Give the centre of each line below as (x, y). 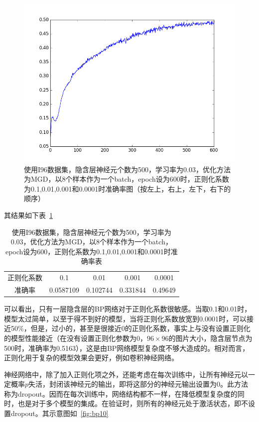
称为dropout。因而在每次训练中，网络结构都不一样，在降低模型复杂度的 (121, 393)
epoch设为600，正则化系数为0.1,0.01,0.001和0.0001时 (88, 251)
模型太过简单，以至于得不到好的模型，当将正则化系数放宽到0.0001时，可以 (125, 318)
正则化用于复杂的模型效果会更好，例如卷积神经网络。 (91, 358)
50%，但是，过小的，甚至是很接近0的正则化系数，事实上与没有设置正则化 (130, 328)
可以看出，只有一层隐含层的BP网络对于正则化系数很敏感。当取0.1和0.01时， (128, 309)
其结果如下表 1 (28, 215)
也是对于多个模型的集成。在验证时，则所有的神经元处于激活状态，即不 (133, 403)
